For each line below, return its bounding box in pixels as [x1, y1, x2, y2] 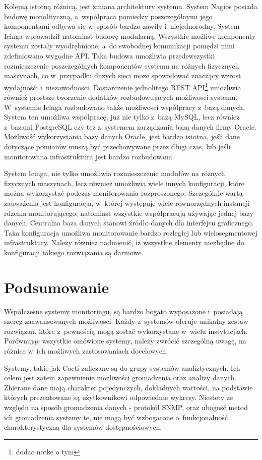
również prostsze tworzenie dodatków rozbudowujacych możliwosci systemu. [4, 92, 238, 102]
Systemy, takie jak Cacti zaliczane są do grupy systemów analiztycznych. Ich [4, 362, 240, 373]
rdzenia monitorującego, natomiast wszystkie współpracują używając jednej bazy [4, 207, 254, 218]
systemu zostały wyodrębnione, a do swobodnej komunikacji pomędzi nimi [4, 40, 235, 51]
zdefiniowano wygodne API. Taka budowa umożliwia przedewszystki [4, 50, 215, 61]
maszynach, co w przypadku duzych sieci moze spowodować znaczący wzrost [4, 70, 241, 81]
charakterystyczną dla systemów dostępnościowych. [4, 422, 162, 432]
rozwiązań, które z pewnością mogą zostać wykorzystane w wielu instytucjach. [4, 325, 248, 336]
